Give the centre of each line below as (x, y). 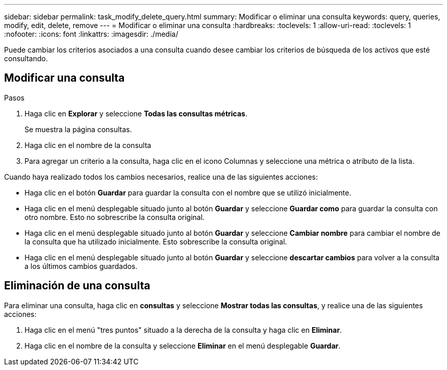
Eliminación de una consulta (77, 286)
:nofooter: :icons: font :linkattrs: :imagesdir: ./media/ (91, 34)
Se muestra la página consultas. (78, 129)
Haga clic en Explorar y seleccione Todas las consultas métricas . (136, 113)
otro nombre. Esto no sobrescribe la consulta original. (115, 217)
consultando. (26, 58)
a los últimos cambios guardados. (81, 266)
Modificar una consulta (65, 78)
